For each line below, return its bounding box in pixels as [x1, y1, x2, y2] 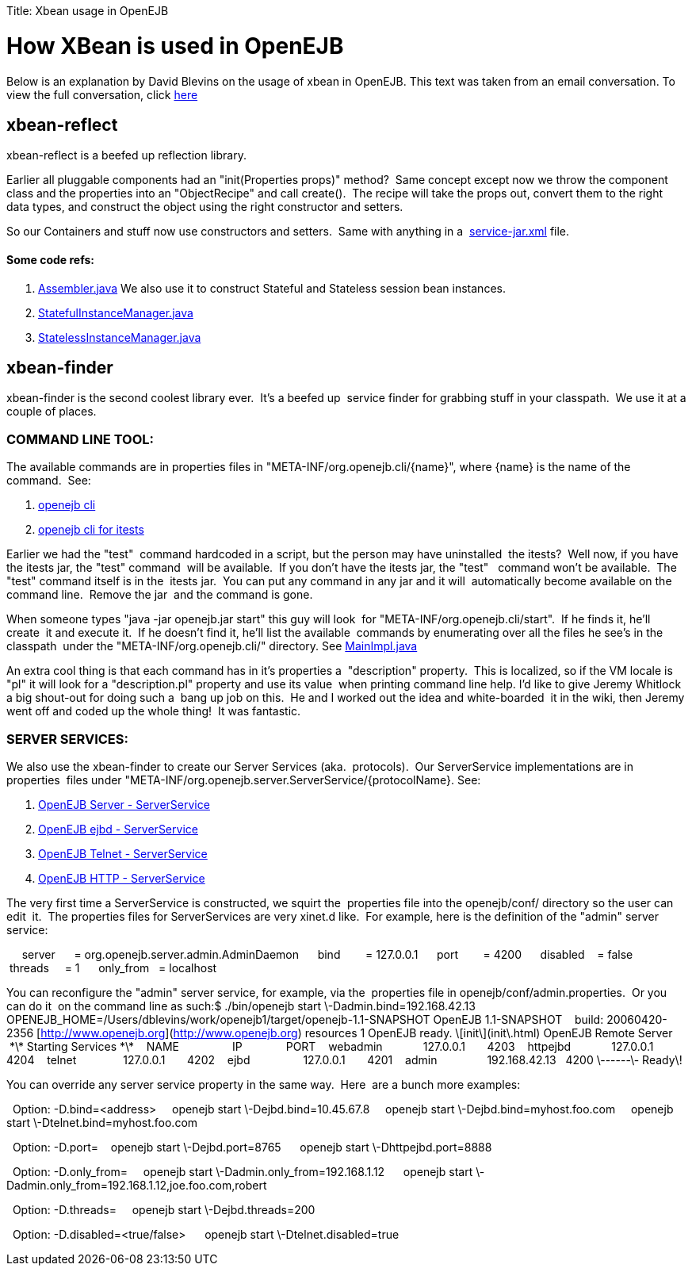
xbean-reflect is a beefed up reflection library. [6, 148, 247, 163]
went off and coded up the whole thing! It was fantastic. [6, 704, 301, 718]
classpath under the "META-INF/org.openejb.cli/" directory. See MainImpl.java [6, 639, 418, 653]
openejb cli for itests [38, 523, 144, 537]
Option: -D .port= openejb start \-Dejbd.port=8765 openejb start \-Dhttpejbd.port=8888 [12, 1140, 492, 1154]
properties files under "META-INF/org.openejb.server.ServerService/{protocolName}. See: [6, 772, 481, 787]
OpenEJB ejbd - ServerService [38, 822, 198, 836]
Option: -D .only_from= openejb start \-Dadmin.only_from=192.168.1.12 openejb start [12, 1164, 473, 1178]
